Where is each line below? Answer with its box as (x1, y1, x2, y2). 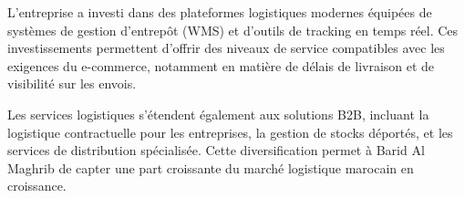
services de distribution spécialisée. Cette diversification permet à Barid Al (7, 141, 425, 160)
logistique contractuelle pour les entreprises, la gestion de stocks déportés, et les (7, 122, 453, 141)
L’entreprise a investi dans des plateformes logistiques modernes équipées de (7, 3, 432, 21)
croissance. (7, 176, 67, 195)
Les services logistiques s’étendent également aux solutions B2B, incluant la (7, 104, 429, 123)
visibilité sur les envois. (7, 74, 137, 93)
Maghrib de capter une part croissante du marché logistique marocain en (7, 158, 414, 177)
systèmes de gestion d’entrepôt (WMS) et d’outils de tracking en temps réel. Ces (7, 20, 459, 39)
